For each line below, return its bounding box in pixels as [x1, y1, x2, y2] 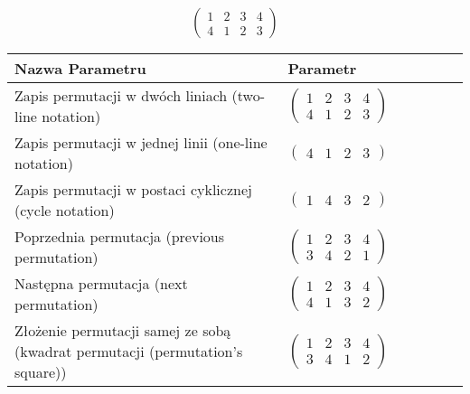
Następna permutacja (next [14, 273, 188, 295]
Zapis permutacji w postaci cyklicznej [14, 179, 252, 201]
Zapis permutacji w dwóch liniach [14, 85, 228, 107]
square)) [14, 361, 67, 383]
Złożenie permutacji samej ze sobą [14, 320, 231, 342]
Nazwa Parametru [14, 58, 146, 80]
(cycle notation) [14, 200, 115, 221]
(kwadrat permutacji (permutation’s [14, 341, 243, 362]
